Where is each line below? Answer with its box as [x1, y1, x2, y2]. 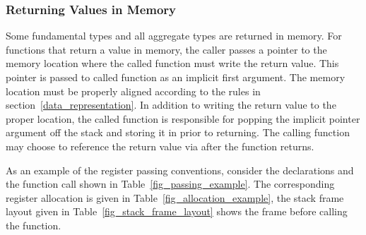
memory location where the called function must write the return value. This [6, 56, 339, 71]
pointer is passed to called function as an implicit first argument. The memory [6, 70, 346, 84]
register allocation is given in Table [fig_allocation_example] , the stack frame [6, 190, 344, 205]
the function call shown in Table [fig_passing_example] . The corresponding [6, 176, 335, 191]
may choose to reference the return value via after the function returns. [6, 138, 314, 153]
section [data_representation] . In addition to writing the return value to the [6, 97, 336, 112]
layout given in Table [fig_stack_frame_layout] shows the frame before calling [6, 204, 348, 219]
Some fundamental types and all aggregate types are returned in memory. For [6, 28, 342, 43]
